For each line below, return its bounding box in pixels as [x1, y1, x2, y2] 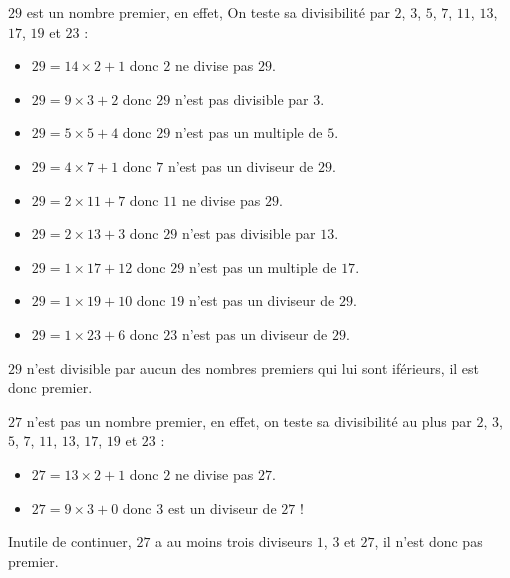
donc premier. [8, 377, 93, 398]
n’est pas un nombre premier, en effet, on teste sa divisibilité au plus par [26, 410, 472, 431]
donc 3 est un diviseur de [122, 497, 277, 518]
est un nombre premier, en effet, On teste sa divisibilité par [26, 2, 390, 22]
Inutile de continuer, [8, 531, 132, 552]
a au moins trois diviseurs [155, 531, 313, 552]
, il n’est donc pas [374, 531, 483, 552]
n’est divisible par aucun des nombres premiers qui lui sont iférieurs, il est [26, 357, 480, 378]
